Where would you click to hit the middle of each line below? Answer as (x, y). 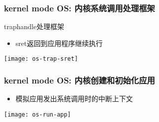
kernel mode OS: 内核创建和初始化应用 (79, 80)
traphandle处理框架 (34, 26)
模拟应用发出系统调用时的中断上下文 (74, 99)
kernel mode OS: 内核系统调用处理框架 (79, 8)
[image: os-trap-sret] (41, 59)
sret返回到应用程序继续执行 (59, 43)
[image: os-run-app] (38, 114)
